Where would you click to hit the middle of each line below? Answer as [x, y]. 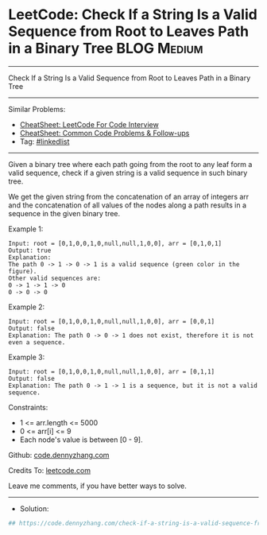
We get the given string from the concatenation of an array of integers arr [129, 196]
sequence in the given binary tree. [64, 213]
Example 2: [27, 307]
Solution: [34, 508]
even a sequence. [37, 342]
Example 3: [27, 357]
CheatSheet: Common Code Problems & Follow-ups [104, 133]
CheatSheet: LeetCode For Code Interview [89, 124]
